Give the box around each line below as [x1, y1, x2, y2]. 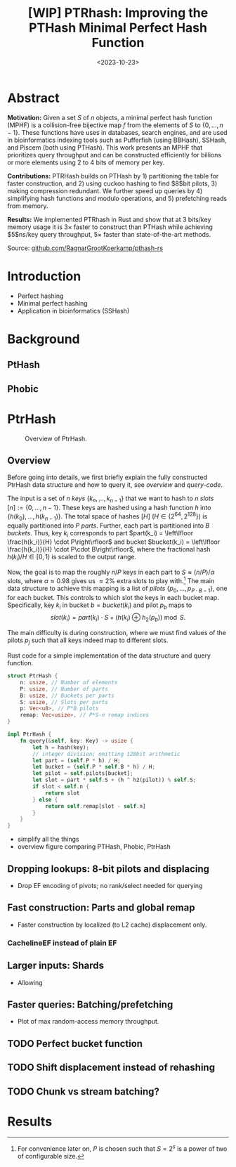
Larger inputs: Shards [7, 960, 104, 972]
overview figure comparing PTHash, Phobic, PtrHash [17, 842, 171, 851]
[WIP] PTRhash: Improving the [27, 5, 209, 21]
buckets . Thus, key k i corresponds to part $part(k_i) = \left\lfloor [7, 528, 194, 539]
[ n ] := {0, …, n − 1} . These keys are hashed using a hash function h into [7, 504, 211, 512]
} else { [32, 796, 58, 803]
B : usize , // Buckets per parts [20, 692, 114, 699]
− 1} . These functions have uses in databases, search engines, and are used [7, 128, 228, 136]
